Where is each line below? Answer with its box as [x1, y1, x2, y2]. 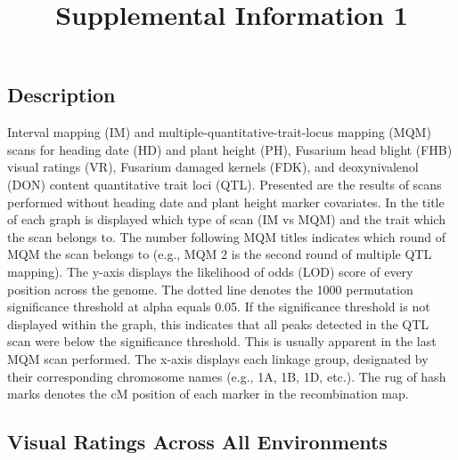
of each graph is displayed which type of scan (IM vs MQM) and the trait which [7, 210, 446, 229]
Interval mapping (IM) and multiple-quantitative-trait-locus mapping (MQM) [7, 123, 431, 141]
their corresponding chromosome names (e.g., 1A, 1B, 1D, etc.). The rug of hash [7, 367, 446, 385]
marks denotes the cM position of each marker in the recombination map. [7, 384, 409, 403]
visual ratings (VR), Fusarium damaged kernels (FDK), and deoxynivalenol [7, 157, 419, 176]
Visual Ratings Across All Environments [7, 428, 388, 456]
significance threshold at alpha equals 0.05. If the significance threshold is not [7, 297, 430, 316]
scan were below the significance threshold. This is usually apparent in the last [7, 332, 437, 351]
